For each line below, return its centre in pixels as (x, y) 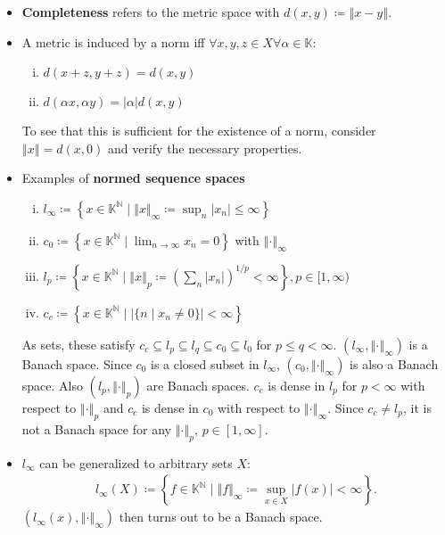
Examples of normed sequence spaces (133, 178)
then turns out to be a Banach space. (221, 517)
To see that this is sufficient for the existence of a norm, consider (199, 131)
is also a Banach (394, 363)
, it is (417, 407)
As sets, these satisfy (78, 344)
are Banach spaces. (198, 385)
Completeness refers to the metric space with (151, 12)
